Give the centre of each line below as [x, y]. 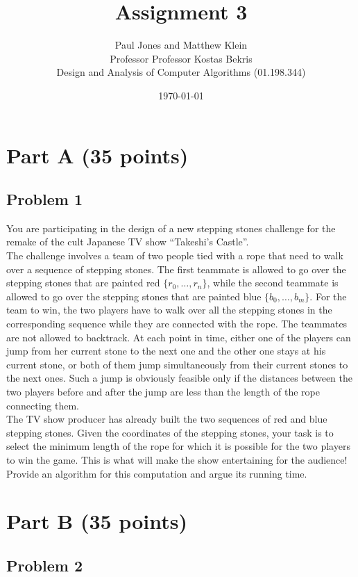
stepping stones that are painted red [83, 283]
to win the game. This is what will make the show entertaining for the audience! [177, 459]
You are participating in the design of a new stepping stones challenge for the [171, 228]
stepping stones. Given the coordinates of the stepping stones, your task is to [170, 432]
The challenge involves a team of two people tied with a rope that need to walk [175, 255]
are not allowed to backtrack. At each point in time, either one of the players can [179, 337]
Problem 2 [44, 565]
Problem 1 [44, 199]
